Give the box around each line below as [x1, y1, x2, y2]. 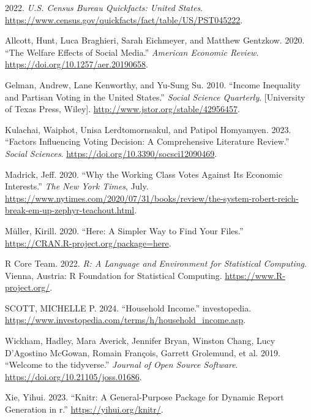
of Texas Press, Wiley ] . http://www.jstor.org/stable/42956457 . [5, 102, 240, 115]
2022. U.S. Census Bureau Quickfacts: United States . [5, 1, 203, 13]
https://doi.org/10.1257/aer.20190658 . [5, 58, 148, 71]
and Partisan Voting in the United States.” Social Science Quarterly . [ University [5, 90, 305, 103]
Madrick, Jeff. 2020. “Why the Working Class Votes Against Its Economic [5, 167, 283, 180]
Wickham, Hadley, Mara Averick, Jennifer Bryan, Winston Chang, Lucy [5, 334, 275, 347]
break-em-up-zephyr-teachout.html [5, 204, 135, 216]
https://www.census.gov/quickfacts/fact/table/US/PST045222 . [5, 13, 243, 26]
